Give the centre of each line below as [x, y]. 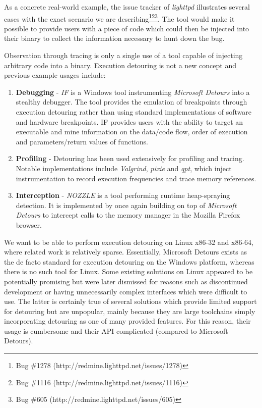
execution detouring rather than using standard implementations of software [134, 112]
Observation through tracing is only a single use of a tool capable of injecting [123, 55]
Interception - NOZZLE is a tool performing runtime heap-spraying [123, 195]
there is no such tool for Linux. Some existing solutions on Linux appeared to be [128, 271]
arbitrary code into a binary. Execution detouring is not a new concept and [120, 65]
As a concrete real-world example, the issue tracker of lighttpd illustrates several [127, 7]
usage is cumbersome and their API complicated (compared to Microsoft [116, 330]
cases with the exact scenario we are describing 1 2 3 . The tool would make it [119, 18]
